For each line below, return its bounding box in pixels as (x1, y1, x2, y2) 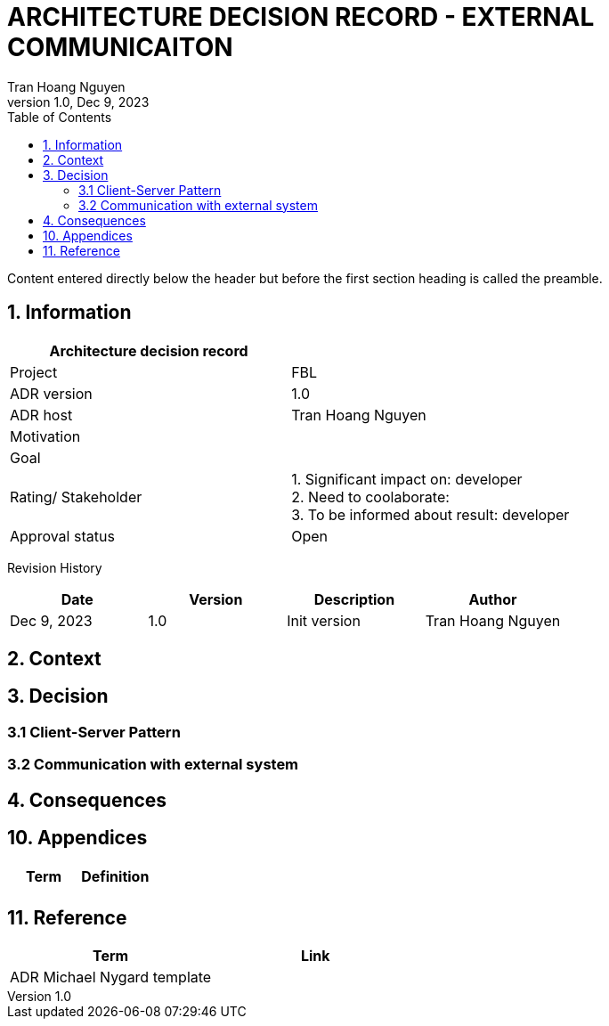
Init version (287, 611, 361, 630)
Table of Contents (7, 109, 112, 125)
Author (468, 590, 517, 608)
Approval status (10, 526, 115, 545)
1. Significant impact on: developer (291, 469, 523, 488)
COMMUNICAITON (7, 32, 233, 62)
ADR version (10, 384, 93, 403)
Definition (81, 867, 150, 885)
